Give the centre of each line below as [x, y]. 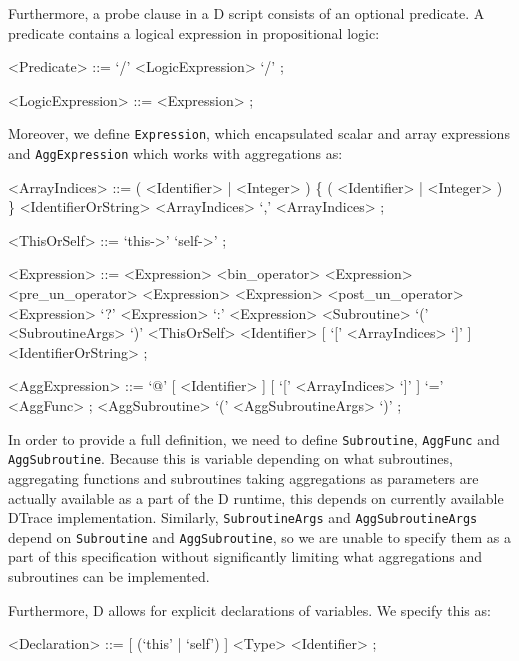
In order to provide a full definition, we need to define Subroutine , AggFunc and [254, 438]
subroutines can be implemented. [109, 576]
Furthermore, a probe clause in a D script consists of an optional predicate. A [246, 13]
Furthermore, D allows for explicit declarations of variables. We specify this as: [249, 609]
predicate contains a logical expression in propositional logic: [194, 32]
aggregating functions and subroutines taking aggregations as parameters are [243, 477]
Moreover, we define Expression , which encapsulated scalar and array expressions [259, 133]
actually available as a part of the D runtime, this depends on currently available [256, 497]
